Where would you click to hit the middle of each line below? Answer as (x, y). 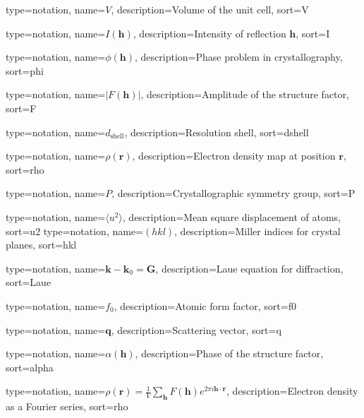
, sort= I (313, 33)
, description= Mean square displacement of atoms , (231, 216)
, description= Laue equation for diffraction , (249, 268)
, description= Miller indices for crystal (257, 231)
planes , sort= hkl (41, 245)
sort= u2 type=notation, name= (75, 231)
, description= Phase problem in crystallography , (238, 57)
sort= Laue (29, 282)
